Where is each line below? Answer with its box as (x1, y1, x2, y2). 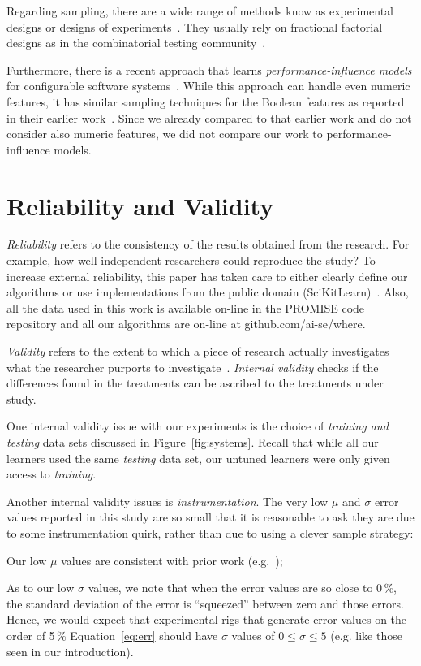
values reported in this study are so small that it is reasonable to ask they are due (6, 508, 415, 525)
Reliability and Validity (6, 188, 274, 222)
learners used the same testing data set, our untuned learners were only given (6, 449, 390, 466)
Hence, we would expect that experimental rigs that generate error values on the (6, 611, 407, 628)
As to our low (6, 579, 75, 596)
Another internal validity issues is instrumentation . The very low (6, 492, 329, 509)
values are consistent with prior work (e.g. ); (61, 551, 283, 569)
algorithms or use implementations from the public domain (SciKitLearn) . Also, (6, 283, 409, 301)
